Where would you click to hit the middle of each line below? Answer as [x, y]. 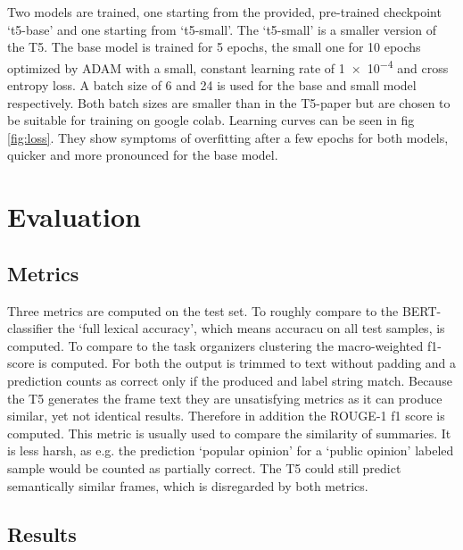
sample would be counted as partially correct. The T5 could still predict [204, 467]
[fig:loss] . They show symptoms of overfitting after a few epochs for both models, [228, 137]
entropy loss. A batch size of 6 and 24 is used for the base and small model [212, 85]
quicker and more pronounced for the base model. [143, 155]
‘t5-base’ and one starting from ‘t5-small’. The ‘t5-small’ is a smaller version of [222, 29]
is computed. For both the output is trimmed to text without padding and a [248, 363]
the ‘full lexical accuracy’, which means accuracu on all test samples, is [251, 328]
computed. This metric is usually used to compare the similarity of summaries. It [229, 433]
